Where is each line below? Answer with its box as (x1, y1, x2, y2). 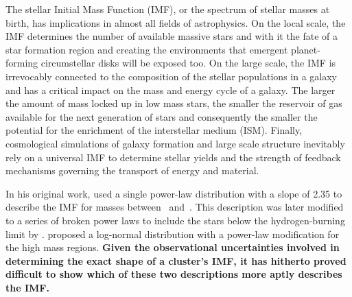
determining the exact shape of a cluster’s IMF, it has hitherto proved (5, 253, 347, 268)
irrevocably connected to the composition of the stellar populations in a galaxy (5, 69, 337, 83)
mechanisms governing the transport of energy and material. (5, 163, 259, 178)
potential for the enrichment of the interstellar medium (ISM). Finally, (5, 123, 303, 137)
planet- (291, 42, 320, 56)
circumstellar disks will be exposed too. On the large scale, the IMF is (40, 56, 336, 70)
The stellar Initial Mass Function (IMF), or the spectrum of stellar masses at (5, 2, 330, 16)
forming (5, 56, 38, 70)
